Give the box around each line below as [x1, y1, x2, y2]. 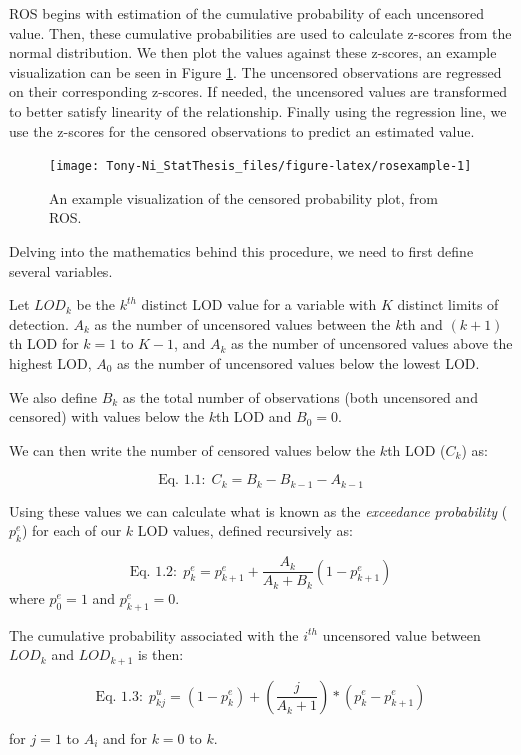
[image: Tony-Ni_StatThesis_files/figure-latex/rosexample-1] [49, 159, 472, 174]
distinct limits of [397, 294, 499, 315]
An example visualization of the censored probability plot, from [49, 187, 438, 208]
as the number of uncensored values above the [230, 333, 513, 354]
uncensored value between [322, 624, 481, 645]
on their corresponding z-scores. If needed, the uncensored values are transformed [9, 81, 508, 102]
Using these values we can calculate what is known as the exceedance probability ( [9, 500, 508, 521]
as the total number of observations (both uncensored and [122, 386, 478, 407]
